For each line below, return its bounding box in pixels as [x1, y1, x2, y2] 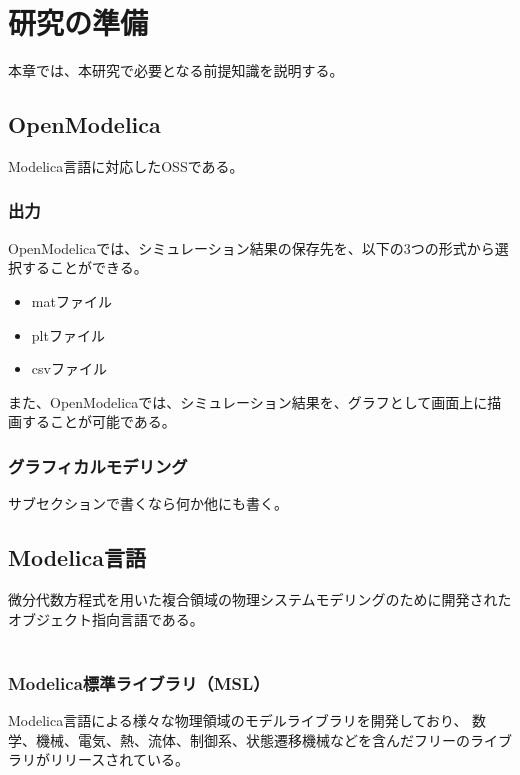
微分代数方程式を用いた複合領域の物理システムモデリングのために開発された [8, 588, 512, 609]
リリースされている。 [49, 749, 189, 770]
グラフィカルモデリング [8, 453, 188, 478]
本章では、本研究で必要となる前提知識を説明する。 [8, 60, 344, 81]
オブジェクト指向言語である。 [8, 608, 204, 629]
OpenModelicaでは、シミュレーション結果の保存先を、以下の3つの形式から [8, 237, 495, 258]
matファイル [31, 290, 112, 311]
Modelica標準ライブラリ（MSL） [8, 670, 270, 695]
